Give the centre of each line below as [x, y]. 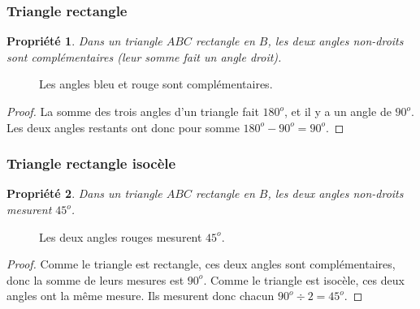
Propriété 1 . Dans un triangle [84, 41]
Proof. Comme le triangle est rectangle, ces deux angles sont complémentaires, [201, 264]
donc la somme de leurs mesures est [95, 279]
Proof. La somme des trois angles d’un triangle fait [133, 111]
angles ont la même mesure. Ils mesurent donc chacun [141, 296]
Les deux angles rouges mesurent [121, 236]
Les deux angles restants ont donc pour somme [123, 127]
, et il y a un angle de [338, 111]
